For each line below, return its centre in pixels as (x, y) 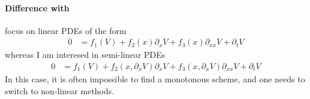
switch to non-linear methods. (60, 90)
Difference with (37, 7)
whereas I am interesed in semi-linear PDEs (85, 55)
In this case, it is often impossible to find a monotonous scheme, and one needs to (155, 79)
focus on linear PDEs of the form (66, 30)
